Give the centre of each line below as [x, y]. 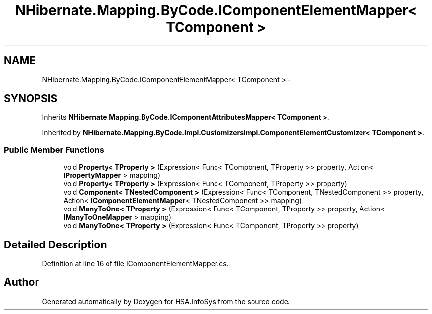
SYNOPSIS [31, 99]
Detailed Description [55, 244]
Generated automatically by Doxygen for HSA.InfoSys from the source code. [166, 301]
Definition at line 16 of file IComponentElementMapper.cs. [135, 264]
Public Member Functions [54, 150]
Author [21, 282]
